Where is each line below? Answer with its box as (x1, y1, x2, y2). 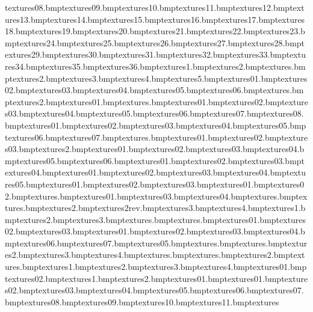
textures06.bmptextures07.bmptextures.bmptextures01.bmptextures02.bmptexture (5, 130, 308, 143)
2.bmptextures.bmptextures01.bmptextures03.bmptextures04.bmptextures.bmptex (5, 189, 308, 202)
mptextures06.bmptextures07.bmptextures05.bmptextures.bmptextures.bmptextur (5, 236, 308, 249)
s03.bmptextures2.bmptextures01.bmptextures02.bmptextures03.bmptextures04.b (5, 142, 305, 155)
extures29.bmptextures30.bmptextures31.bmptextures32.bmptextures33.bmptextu (5, 48, 306, 61)
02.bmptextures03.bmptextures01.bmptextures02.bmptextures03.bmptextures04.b (5, 225, 305, 237)
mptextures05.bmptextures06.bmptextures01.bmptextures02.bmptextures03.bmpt (5, 154, 305, 167)
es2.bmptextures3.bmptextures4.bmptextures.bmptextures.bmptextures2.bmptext (5, 248, 305, 261)
